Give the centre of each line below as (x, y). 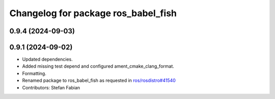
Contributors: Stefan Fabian (51, 87)
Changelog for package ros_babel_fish (93, 13)
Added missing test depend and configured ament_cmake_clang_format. (98, 66)
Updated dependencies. (48, 59)
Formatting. (34, 73)
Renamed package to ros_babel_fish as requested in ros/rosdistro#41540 (99, 80)
